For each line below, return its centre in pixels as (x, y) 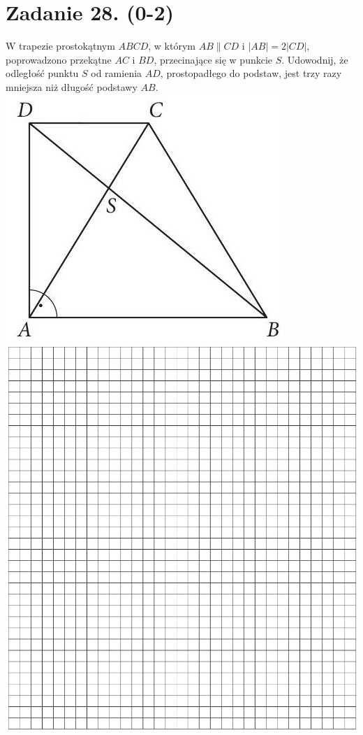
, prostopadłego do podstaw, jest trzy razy (251, 73)
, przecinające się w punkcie (213, 59)
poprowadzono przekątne (59, 59)
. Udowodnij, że (315, 59)
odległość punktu (42, 73)
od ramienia (117, 73)
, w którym (172, 46)
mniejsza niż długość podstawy (72, 86)
